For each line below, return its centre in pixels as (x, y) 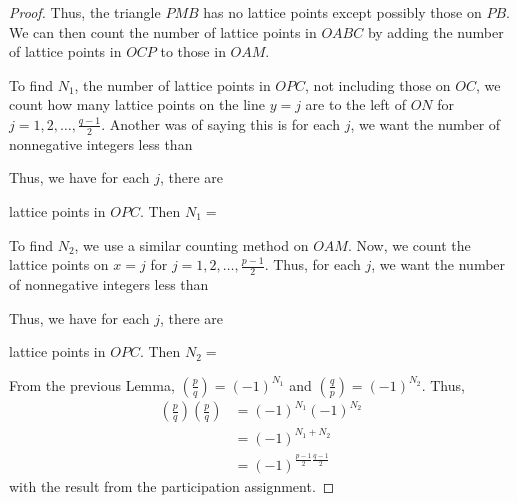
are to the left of (355, 104)
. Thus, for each (312, 264)
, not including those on (378, 84)
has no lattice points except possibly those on (342, 12)
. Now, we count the (409, 244)
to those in (193, 51)
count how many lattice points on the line (137, 104)
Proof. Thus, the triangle (85, 12)
